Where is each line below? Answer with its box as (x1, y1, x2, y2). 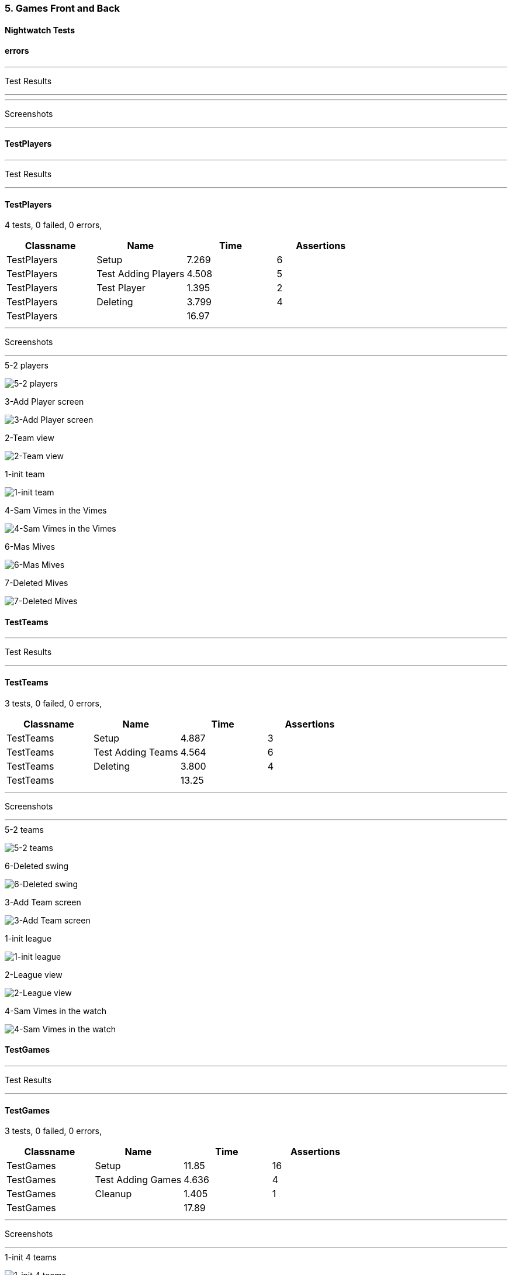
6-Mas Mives (5, 542, 56, 552)
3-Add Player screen (5, 397, 84, 407)
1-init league (5, 933, 52, 943)
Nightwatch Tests (5, 25, 75, 35)
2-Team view (5, 433, 54, 443)
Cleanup (95, 1188, 132, 1200)
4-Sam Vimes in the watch (5, 1005, 106, 1016)
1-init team (5, 469, 45, 480)
